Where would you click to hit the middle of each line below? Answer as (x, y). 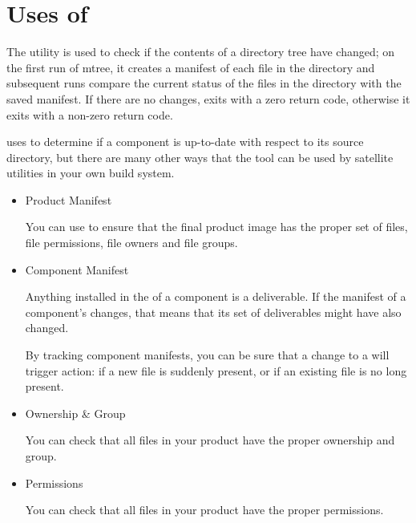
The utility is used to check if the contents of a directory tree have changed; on (201, 52)
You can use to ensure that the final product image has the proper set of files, (216, 227)
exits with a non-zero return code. (90, 114)
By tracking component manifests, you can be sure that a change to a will (207, 355)
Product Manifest (69, 199)
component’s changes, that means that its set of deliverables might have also (213, 312)
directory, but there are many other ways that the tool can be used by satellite (200, 157)
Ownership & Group (75, 413)
